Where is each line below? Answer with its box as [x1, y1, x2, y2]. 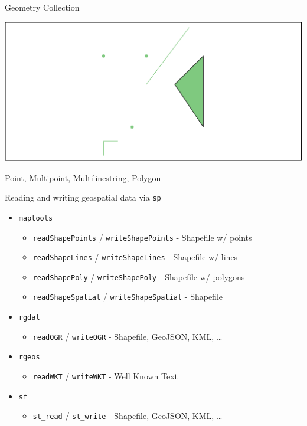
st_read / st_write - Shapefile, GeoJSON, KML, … [32, 409, 223, 422]
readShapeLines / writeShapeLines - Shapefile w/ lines [32, 251, 238, 263]
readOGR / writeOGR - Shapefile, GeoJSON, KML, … [32, 330, 223, 342]
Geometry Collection [5, 1, 80, 13]
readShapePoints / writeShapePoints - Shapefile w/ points [32, 231, 252, 243]
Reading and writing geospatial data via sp [5, 191, 161, 204]
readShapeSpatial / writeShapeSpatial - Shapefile [32, 290, 223, 303]
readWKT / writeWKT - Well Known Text [32, 370, 178, 382]
